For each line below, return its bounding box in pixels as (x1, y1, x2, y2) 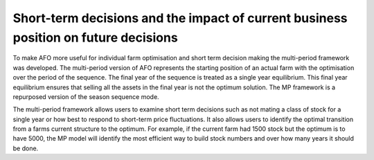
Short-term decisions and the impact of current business (12, 10, 348, 26)
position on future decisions (12, 30, 178, 45)
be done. (12, 144, 39, 152)
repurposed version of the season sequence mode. (12, 92, 159, 100)
